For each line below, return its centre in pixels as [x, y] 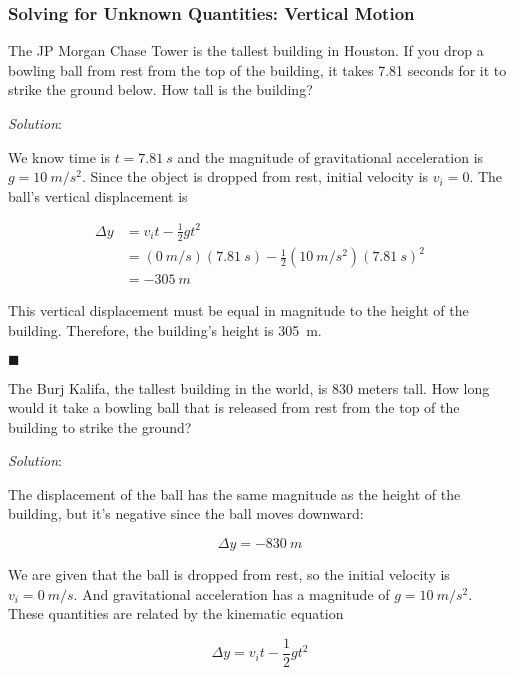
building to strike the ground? [100, 426]
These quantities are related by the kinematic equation [176, 613]
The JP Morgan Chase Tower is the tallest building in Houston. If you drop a [246, 50]
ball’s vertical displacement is [98, 195]
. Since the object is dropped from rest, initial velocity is [255, 176]
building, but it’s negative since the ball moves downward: [186, 513]
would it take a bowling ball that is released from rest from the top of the [234, 407]
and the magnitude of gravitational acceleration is [330, 156]
